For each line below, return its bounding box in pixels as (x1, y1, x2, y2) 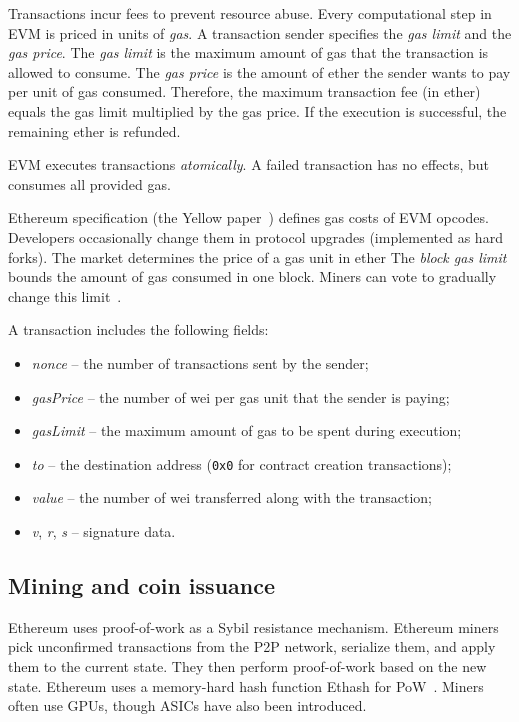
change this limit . (8, 285, 122, 306)
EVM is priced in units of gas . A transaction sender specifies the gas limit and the (8, 22, 512, 43)
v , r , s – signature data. (31, 520, 176, 541)
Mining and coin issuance (8, 569, 276, 600)
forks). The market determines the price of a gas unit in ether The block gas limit (8, 246, 507, 267)
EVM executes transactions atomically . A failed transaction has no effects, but (8, 154, 490, 175)
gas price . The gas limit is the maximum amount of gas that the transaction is (8, 42, 489, 63)
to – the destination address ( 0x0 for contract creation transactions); (31, 453, 452, 474)
